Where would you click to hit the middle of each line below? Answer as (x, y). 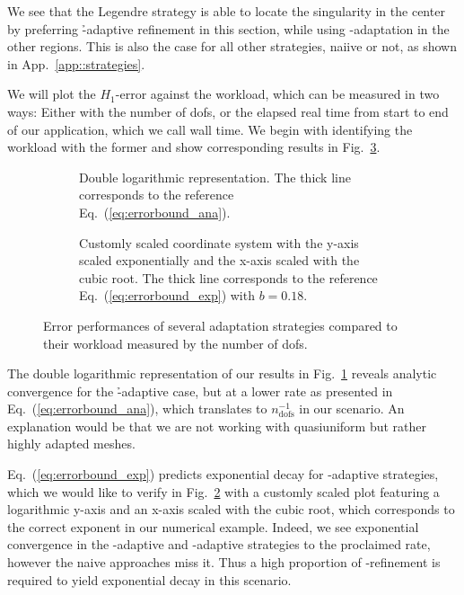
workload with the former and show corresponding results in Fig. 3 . (194, 147)
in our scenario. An (352, 409)
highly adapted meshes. (71, 444)
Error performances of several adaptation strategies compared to (220, 325)
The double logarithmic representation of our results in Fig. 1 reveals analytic (222, 373)
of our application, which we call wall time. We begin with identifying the (210, 129)
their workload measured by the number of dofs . (175, 343)
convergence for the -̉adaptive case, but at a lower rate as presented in (200, 391)
